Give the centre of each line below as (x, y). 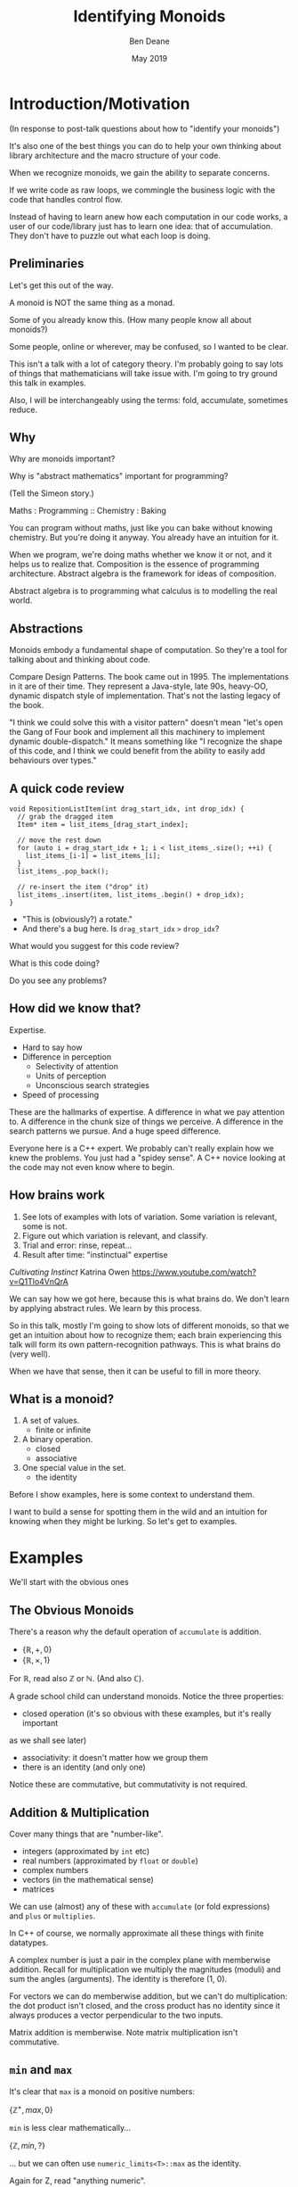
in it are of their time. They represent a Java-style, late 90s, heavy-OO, (139, 686)
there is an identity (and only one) (84, 1767)
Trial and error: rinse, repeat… (77, 1245)
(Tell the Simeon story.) (52, 493)
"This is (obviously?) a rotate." (77, 919)
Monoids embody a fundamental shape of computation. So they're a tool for (148, 650)
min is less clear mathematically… (70, 2128)
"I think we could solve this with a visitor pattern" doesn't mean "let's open (146, 722)
